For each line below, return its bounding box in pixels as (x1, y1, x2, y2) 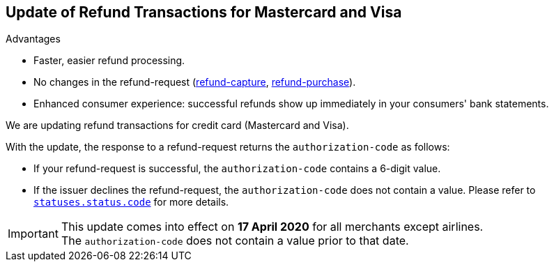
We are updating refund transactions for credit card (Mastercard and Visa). (6, 119, 349, 132)
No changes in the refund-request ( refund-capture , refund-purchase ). (33, 76, 356, 89)
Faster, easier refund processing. (33, 54, 185, 67)
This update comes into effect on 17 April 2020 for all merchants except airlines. (61, 220, 484, 234)
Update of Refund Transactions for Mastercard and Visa (6, 3, 402, 21)
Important (8, 227, 59, 241)
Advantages (6, 33, 61, 45)
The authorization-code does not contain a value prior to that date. (61, 234, 409, 248)
